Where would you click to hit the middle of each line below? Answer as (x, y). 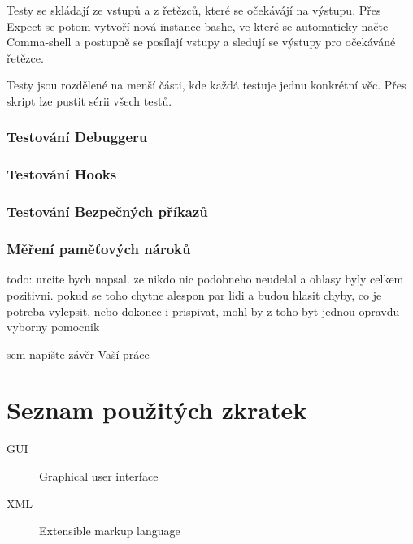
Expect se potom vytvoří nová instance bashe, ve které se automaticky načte (198, 26)
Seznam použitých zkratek (157, 410)
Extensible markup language (110, 531)
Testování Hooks (62, 174)
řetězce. (25, 57)
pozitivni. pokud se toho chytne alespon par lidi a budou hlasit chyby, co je (194, 294)
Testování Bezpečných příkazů (107, 212)
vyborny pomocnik (53, 327)
